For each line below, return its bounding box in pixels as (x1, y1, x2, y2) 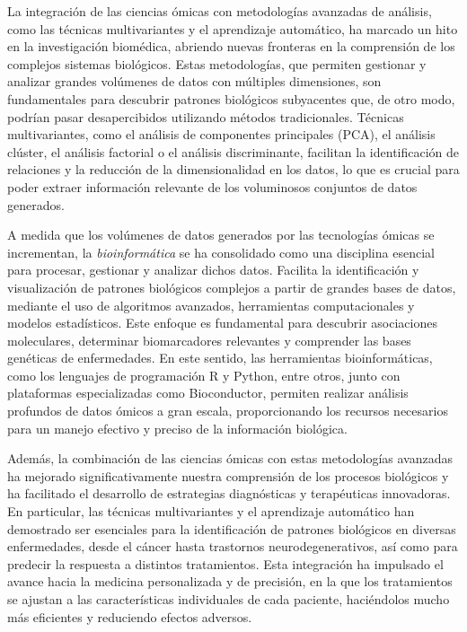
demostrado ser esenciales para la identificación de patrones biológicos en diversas (7, 519, 456, 538)
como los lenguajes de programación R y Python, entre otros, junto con (7, 365, 401, 384)
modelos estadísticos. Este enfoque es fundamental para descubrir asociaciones (7, 313, 437, 332)
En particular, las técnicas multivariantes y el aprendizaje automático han (7, 502, 415, 521)
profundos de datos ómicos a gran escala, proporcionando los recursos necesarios (7, 401, 448, 420)
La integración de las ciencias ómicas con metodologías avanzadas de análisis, (7, 2, 432, 20)
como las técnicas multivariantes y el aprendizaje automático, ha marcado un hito (7, 19, 458, 38)
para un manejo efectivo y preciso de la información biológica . (7, 418, 348, 437)
